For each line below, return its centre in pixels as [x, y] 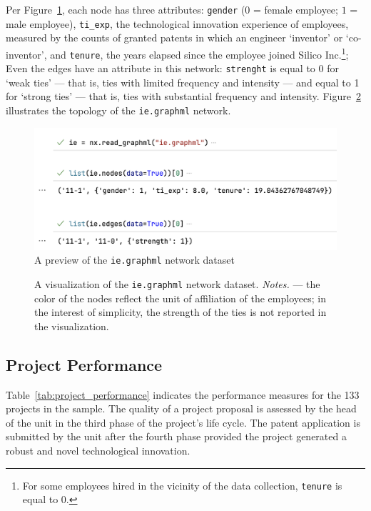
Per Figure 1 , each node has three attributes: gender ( [126, 9]
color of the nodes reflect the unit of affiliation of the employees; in [180, 298]
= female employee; [295, 9]
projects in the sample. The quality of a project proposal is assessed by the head [181, 408]
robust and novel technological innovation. [98, 450]
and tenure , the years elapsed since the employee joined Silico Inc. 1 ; [199, 53]
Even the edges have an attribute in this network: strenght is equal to [161, 68]
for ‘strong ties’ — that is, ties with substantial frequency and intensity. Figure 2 [183, 96]
